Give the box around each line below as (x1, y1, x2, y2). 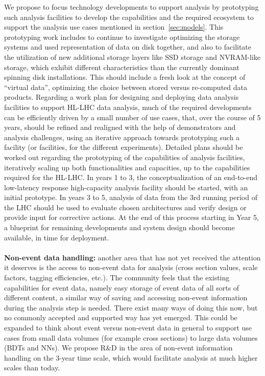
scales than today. (4, 362, 60, 373)
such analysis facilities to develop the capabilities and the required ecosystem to (4, 11, 254, 22)
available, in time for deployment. (4, 232, 109, 242)
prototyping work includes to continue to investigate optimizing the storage (4, 31, 240, 42)
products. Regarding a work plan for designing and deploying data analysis (4, 92, 239, 102)
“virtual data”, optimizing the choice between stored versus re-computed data (4, 81, 247, 92)
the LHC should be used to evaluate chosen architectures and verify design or (4, 202, 247, 212)
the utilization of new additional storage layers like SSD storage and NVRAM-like (4, 51, 261, 62)
